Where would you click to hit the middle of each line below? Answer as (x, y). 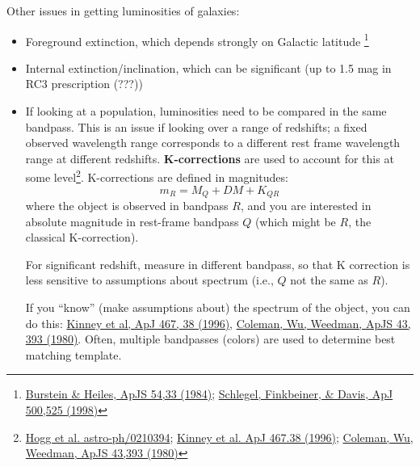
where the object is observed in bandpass (127, 206)
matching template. (73, 354)
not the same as (329, 280)
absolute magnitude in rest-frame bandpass (132, 221)
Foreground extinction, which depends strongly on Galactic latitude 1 (197, 40)
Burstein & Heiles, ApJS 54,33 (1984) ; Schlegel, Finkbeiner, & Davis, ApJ (209, 394)
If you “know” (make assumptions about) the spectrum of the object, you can (218, 307)
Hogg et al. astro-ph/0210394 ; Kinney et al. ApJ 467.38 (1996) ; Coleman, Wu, (219, 437)
